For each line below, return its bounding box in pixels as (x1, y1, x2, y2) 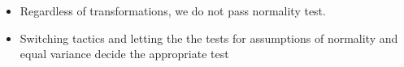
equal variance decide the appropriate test (20, 45, 229, 62)
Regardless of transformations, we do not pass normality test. (20, 2, 326, 19)
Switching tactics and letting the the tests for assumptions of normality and (20, 29, 398, 46)
